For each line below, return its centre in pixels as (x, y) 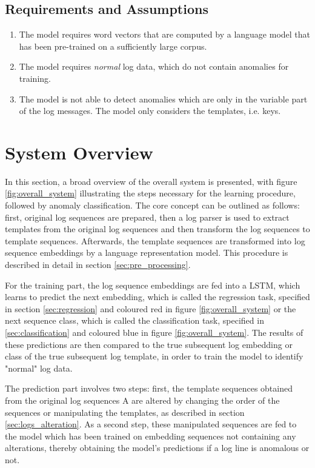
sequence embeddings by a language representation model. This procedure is (147, 252)
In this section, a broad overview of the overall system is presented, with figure (151, 181)
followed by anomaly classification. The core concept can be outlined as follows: (152, 205)
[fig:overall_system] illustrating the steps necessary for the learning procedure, (150, 193)
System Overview (79, 152)
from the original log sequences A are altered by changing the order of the (142, 400)
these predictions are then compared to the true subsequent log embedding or (149, 344)
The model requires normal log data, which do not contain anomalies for (154, 66)
